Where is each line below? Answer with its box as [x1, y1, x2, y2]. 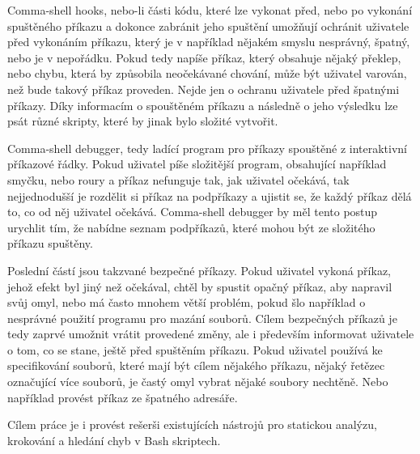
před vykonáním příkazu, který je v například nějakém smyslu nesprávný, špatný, [7, 33, 410, 50]
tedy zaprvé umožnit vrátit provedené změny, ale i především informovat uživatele [7, 325, 414, 342]
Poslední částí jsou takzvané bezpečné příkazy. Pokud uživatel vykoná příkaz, [7, 261, 391, 278]
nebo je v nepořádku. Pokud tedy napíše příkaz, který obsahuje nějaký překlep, [7, 49, 401, 66]
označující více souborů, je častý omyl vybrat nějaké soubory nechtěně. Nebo [7, 373, 388, 390]
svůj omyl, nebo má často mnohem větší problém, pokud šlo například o [7, 294, 366, 311]
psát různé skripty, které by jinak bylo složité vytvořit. [7, 112, 278, 129]
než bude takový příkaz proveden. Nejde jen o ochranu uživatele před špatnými [7, 80, 400, 97]
